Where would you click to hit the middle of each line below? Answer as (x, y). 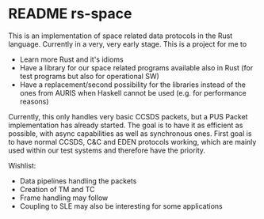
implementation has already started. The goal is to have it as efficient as (126, 125)
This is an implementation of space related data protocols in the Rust (121, 36)
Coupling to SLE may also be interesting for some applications (121, 206)
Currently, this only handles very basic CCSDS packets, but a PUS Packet (128, 116)
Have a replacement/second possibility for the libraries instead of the (132, 85)
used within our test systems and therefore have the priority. (107, 150)
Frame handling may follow (64, 198)
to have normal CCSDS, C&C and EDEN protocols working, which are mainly (132, 142)
